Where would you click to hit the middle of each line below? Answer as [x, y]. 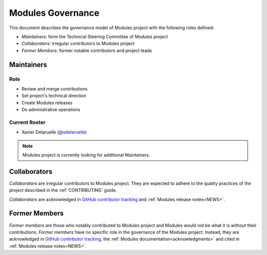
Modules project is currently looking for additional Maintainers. [86, 155]
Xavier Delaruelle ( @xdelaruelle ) [54, 132]
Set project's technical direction [54, 96]
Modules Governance [54, 13]
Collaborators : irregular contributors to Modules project [78, 43]
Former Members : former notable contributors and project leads [87, 50]
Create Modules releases [47, 103]
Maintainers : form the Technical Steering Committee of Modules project [95, 37]
